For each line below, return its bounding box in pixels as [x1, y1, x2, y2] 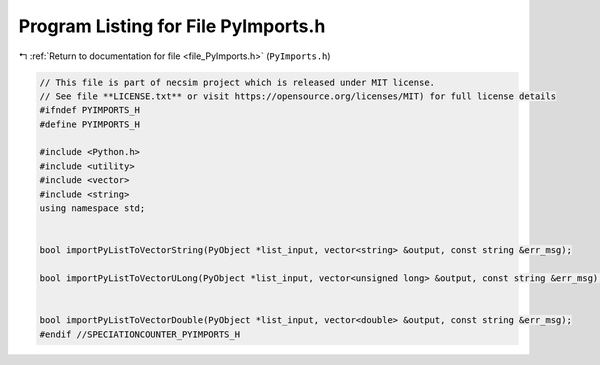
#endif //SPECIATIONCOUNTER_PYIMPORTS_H [39, 328, 240, 340]
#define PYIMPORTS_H [39, 118, 140, 130]
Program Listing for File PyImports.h [18, 15, 326, 37]
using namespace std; [39, 203, 146, 214]
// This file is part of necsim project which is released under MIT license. [39, 76, 435, 88]
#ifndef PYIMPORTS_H [39, 105, 140, 116]
